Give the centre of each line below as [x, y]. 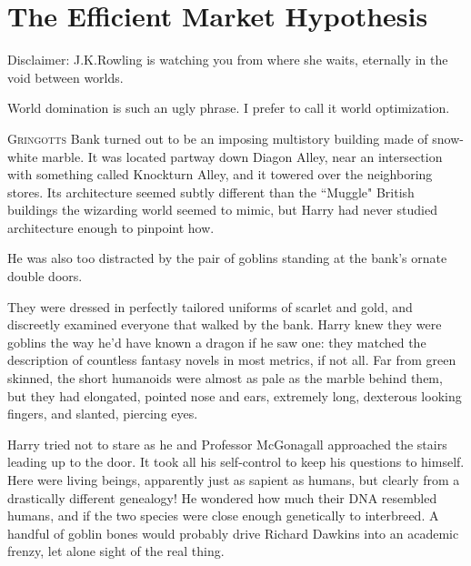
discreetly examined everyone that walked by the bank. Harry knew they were [225, 324]
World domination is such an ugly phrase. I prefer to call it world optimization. [229, 108]
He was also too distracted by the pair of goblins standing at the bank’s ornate [227, 258]
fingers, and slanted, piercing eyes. [103, 414]
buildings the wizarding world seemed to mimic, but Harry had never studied [222, 210]
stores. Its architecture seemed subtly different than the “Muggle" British [211, 192]
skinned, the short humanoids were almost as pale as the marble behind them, [225, 378]
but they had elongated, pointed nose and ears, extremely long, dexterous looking [235, 395]
